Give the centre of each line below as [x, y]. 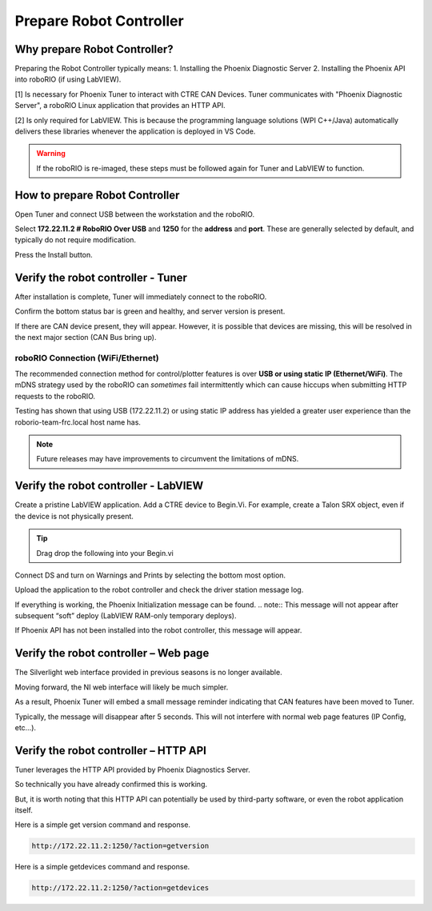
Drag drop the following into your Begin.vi [105, 553]
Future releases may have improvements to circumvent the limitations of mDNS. [168, 459]
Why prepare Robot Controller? [94, 49]
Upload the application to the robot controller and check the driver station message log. [159, 590]
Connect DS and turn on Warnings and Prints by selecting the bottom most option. [150, 575]
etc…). [25, 727]
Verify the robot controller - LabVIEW [109, 486]
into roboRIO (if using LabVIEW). [68, 79]
